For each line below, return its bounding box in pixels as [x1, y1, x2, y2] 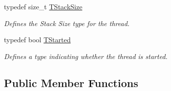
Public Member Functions [4, 75, 138, 90]
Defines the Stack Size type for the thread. [4, 18, 130, 28]
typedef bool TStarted [4, 34, 71, 45]
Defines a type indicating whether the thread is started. [4, 51, 168, 61]
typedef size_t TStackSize [4, 1, 82, 11]
